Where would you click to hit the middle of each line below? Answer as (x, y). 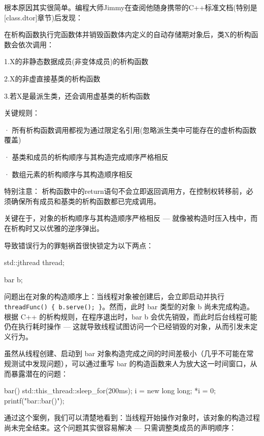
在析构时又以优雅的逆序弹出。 (54, 228)
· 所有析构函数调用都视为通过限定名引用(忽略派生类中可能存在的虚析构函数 (130, 129)
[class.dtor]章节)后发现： (43, 17)
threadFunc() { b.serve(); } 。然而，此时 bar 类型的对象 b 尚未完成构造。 (129, 306)
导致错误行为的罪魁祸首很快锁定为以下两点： (79, 245)
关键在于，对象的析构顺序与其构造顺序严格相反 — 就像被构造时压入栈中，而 (131, 218)
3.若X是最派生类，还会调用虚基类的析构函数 (77, 95)
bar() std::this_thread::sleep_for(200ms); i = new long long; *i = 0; (110, 390)
